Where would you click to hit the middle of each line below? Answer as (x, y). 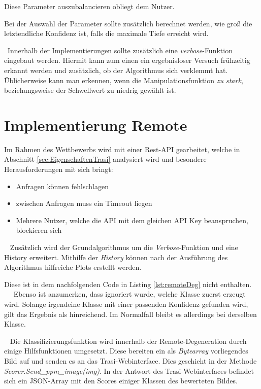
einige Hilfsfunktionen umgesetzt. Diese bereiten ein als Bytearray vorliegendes (126, 351)
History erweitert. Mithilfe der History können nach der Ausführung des (116, 257)
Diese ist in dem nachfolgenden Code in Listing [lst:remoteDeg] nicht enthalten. (128, 284)
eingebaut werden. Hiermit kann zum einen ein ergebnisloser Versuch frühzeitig (127, 60)
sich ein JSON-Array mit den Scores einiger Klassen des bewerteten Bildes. (121, 381)
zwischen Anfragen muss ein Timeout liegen (84, 203)
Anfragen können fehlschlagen (62, 186)
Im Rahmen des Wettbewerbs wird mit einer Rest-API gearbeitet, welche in (122, 149)
